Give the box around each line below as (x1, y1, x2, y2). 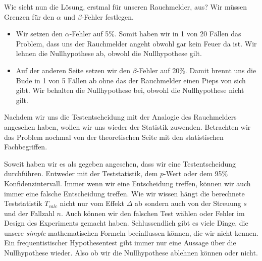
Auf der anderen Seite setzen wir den (16, 65, 130, 75)
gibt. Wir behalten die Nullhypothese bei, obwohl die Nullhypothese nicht (16, 85, 244, 95)
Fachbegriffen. (4, 141, 47, 152)
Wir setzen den (16, 28, 63, 39)
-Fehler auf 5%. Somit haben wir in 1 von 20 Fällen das (69, 28, 241, 39)
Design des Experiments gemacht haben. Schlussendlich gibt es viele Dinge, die (4, 218, 248, 228)
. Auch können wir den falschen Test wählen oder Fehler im (61, 207, 245, 218)
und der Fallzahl (4, 207, 55, 218)
